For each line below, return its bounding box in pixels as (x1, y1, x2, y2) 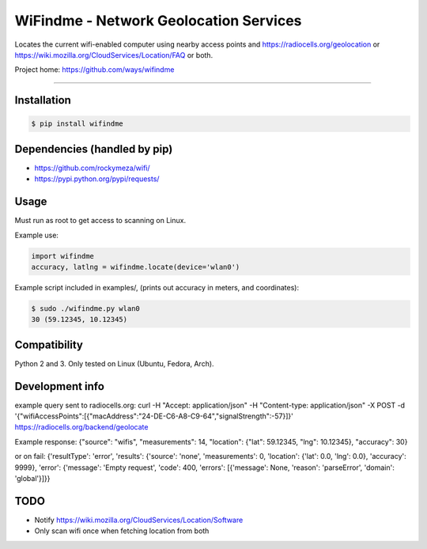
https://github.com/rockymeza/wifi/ (34, 163, 150, 172)
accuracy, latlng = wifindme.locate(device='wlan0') (31, 262, 240, 271)
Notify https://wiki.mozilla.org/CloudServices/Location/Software (34, 515, 244, 524)
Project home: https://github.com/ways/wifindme (14, 65, 175, 74)
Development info (14, 380, 104, 393)
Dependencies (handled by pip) (14, 142, 173, 156)
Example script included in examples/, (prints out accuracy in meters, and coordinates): (14, 282, 300, 292)
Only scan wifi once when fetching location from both (34, 526, 210, 536)
